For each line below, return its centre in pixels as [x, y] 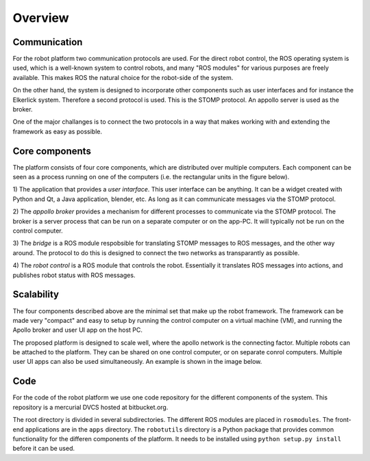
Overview [41, 18]
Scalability [36, 294]
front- [343, 420]
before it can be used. [44, 449]
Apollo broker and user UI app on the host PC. [78, 330]
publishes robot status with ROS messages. [74, 275]
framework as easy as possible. [58, 131]
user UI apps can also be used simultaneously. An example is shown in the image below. [137, 362]
